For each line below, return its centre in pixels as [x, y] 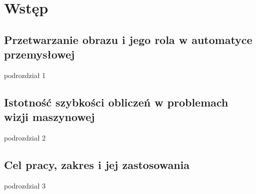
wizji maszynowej [49, 117]
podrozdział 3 [25, 185]
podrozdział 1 [25, 75]
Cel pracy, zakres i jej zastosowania [97, 165]
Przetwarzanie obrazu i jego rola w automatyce [128, 39]
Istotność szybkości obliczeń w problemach [116, 102]
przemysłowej [39, 54]
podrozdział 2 [25, 138]
